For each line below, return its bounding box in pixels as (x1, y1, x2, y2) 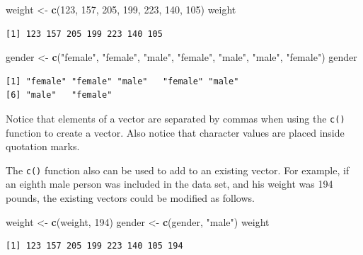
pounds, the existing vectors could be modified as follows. (6, 191, 255, 205)
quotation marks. (6, 139, 80, 154)
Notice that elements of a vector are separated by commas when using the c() (6, 110, 345, 125)
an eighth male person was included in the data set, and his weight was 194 (6, 176, 333, 191)
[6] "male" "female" (6, 90, 113, 101)
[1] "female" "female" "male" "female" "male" (6, 76, 239, 86)
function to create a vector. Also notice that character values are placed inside (6, 125, 345, 140)
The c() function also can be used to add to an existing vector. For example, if (6, 162, 350, 177)
